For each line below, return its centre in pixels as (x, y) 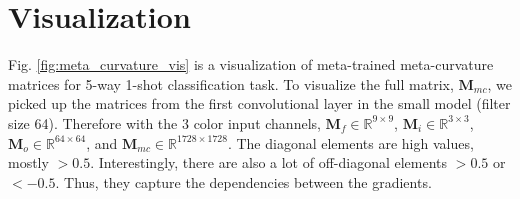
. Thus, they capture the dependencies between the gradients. (243, 181)
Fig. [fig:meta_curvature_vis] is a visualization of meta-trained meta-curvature (251, 64)
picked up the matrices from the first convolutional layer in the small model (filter (259, 103)
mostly (28, 162)
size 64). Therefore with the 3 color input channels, (164, 122)
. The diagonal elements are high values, (350, 142)
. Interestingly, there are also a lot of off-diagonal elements (269, 162)
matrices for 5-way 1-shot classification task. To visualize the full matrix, (231, 83)
